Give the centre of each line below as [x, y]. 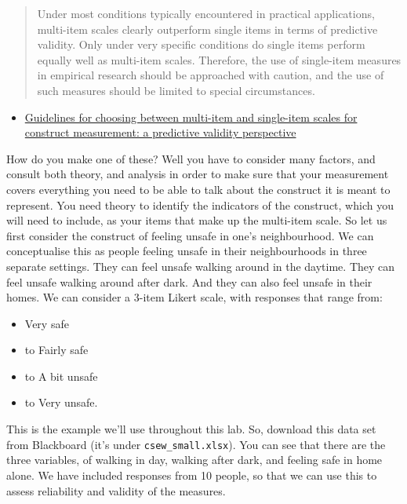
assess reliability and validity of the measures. [116, 490]
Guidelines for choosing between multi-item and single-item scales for [191, 117]
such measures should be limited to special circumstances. [176, 90]
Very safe [47, 323]
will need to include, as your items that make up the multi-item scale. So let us [197, 220]
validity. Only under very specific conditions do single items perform [201, 44]
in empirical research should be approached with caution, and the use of [211, 75]
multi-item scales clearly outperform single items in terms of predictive [207, 29]
